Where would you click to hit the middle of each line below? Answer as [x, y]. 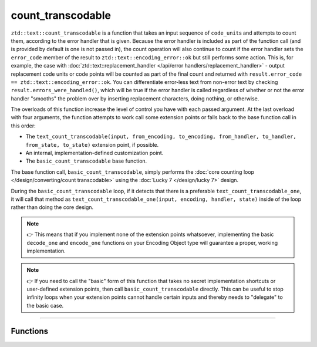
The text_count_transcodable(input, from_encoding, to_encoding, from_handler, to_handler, [161, 137]
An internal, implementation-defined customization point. [95, 153]
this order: [23, 126]
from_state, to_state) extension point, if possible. [92, 144]
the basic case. [45, 305]
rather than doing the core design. [52, 207]
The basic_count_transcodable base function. [86, 161]
